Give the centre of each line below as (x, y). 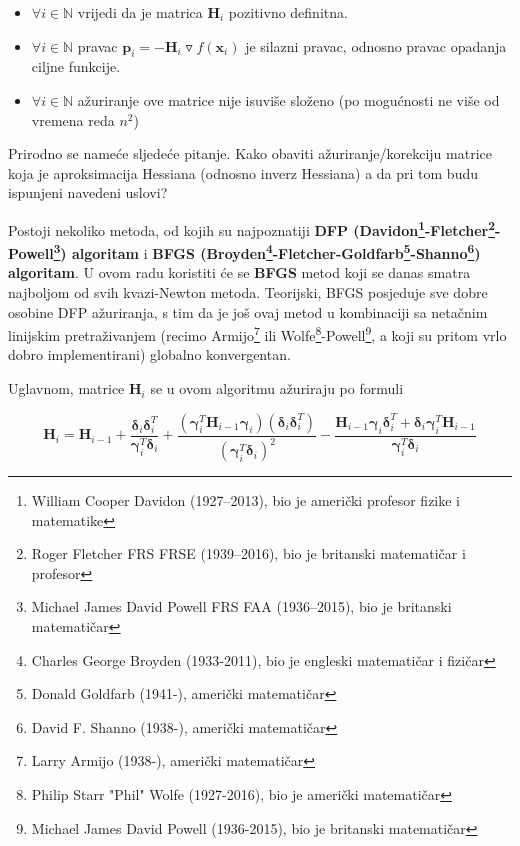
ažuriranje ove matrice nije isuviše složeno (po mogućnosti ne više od (288, 99)
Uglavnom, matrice (66, 388)
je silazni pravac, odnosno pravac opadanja (376, 45)
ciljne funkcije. (76, 66)
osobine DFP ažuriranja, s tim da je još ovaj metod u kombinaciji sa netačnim (248, 311)
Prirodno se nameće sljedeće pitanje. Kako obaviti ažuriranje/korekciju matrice (250, 153)
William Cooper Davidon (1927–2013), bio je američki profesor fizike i (246, 500)
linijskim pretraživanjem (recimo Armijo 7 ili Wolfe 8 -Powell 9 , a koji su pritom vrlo (257, 333)
